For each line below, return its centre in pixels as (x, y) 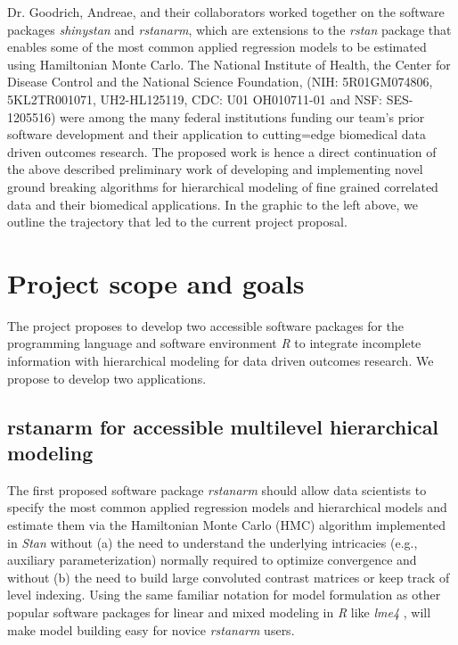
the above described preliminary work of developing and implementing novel (215, 169)
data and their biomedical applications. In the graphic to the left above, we (213, 204)
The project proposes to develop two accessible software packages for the (206, 325)
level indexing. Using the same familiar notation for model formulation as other (224, 595)
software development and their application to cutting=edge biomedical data (217, 134)
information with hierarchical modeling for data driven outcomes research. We (221, 361)
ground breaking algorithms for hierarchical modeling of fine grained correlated (223, 186)
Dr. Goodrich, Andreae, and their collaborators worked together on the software (226, 12)
